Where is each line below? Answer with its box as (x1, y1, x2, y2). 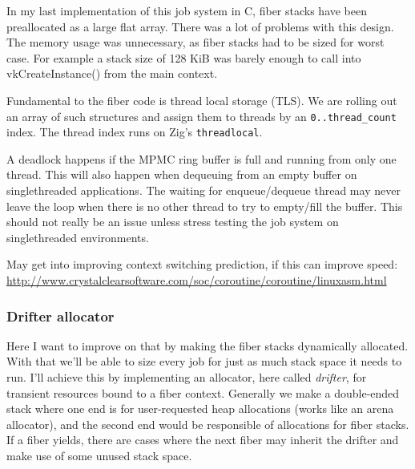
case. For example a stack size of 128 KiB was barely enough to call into (6, 49, 361, 66)
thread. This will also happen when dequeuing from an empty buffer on (6, 166, 357, 183)
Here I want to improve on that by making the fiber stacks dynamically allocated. (6, 337, 409, 354)
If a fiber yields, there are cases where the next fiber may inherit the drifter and (6, 431, 399, 448)
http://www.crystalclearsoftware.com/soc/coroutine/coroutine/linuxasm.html (6, 272, 387, 289)
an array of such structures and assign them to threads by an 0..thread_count (6, 107, 397, 124)
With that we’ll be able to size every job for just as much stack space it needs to (6, 353, 402, 370)
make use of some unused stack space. (6, 447, 192, 463)
